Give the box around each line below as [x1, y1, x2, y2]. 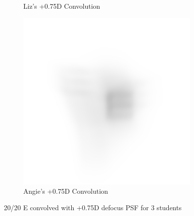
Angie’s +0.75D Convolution [23, 186, 108, 196]
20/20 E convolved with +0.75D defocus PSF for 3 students [4, 202, 182, 212]
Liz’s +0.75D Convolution [23, 1, 100, 11]
